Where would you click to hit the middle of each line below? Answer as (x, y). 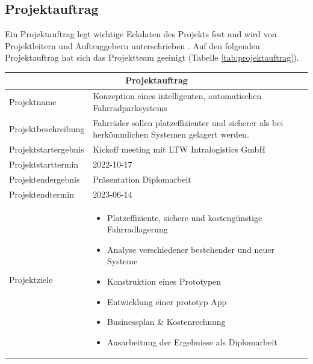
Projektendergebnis (45, 179)
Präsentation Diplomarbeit (142, 179)
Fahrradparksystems (130, 107)
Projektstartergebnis (47, 149)
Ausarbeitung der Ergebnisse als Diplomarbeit (192, 341)
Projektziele (31, 280)
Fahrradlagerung (138, 229)
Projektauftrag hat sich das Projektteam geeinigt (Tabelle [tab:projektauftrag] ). (152, 57)
